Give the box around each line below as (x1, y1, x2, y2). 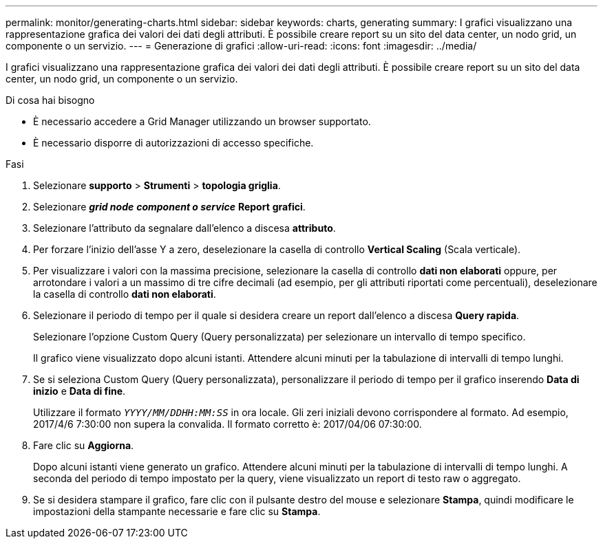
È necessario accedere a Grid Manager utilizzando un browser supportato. (33, 116, 371, 127)
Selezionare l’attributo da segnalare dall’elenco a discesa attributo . (33, 222, 336, 234)
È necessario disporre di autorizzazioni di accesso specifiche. (33, 137, 314, 149)
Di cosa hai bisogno (6, 94, 95, 106)
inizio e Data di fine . (33, 385, 126, 397)
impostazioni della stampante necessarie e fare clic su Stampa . (33, 505, 321, 517)
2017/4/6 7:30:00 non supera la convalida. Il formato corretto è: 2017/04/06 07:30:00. (33, 418, 422, 430)
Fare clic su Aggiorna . (33, 439, 134, 451)
